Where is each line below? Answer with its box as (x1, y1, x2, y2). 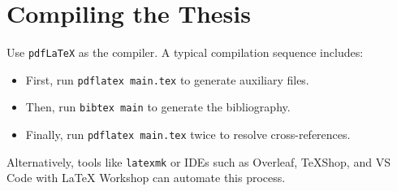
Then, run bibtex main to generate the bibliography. (25, 98, 291, 115)
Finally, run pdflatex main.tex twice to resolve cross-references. (25, 126, 351, 143)
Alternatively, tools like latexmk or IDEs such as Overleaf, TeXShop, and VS (6, 153, 391, 170)
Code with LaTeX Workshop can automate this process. (6, 169, 286, 186)
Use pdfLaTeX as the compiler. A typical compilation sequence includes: (6, 44, 364, 61)
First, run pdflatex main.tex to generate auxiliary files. (25, 71, 309, 88)
